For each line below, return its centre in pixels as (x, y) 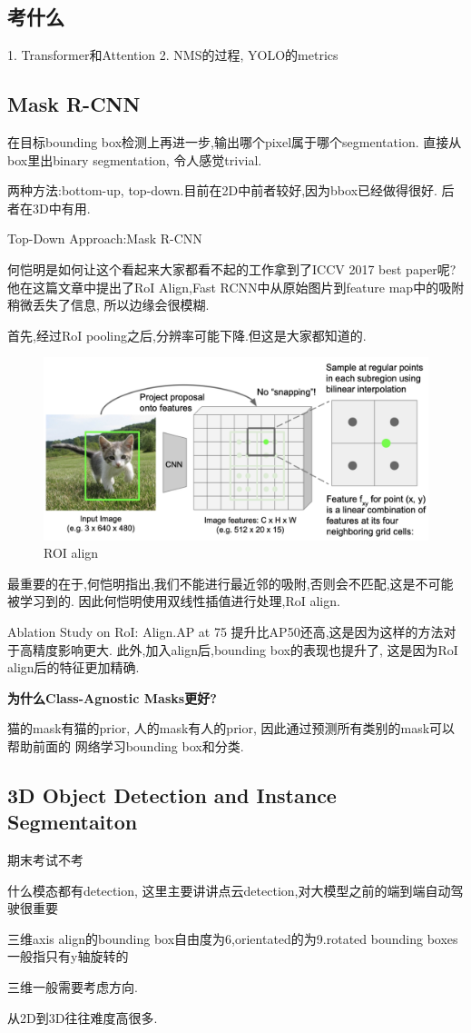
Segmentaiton (73, 822)
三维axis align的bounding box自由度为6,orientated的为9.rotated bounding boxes (233, 938)
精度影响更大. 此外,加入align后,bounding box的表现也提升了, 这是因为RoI (245, 649)
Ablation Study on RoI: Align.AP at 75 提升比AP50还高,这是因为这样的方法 (226, 631)
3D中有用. (61, 208)
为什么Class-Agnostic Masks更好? (112, 697)
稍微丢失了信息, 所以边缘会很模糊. (108, 305)
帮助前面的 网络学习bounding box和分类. (126, 745)
